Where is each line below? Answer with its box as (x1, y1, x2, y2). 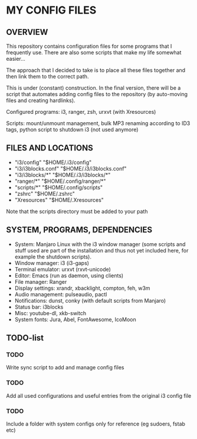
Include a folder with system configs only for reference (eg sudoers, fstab (6, 420, 186, 427)
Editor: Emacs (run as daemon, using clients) (14, 272, 124, 279)
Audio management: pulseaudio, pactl (14, 290, 107, 298)
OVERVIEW (6, 27, 48, 37)
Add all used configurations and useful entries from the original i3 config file (6, 392, 192, 399)
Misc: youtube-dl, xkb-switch (14, 309, 87, 316)
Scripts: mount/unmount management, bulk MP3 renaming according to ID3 (6, 120, 191, 127)
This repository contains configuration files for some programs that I (6, 42, 172, 50)
